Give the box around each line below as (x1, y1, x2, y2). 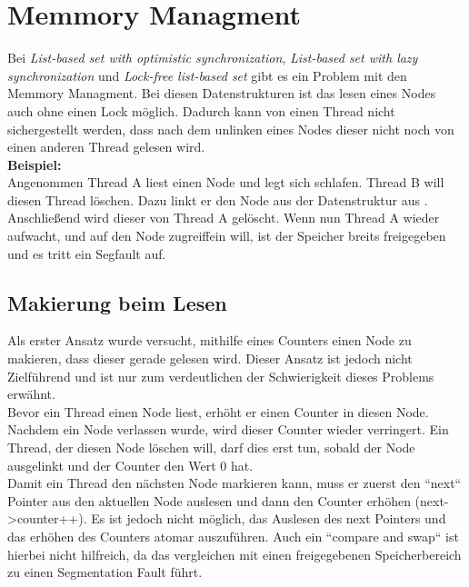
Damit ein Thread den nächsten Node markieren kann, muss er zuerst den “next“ (7, 473, 462, 492)
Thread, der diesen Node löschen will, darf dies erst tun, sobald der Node (7, 438, 415, 457)
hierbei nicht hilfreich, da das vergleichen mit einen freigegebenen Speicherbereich (7, 544, 462, 563)
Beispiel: (7, 154, 62, 174)
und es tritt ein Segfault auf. (7, 244, 166, 263)
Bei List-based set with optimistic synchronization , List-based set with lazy (7, 48, 418, 67)
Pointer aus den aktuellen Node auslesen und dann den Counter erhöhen (7, 491, 411, 510)
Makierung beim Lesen (7, 288, 227, 316)
